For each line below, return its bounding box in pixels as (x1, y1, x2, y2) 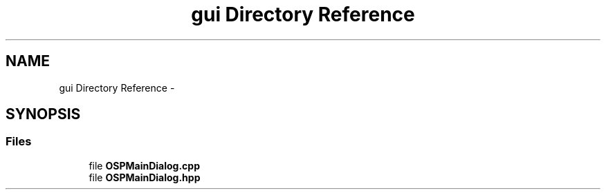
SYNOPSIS (6, 105, 81, 123)
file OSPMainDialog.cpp (89, 159, 200, 172)
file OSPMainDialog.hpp (89, 171, 201, 183)
